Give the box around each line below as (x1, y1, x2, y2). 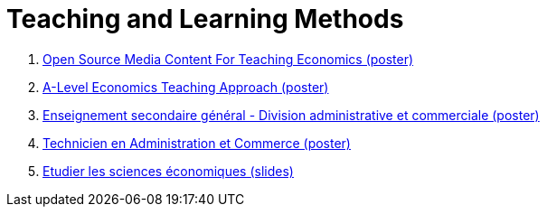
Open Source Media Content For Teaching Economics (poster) (42, 51, 414, 67)
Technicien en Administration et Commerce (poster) (42, 135, 351, 151)
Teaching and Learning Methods (6, 4, 404, 34)
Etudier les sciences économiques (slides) (42, 163, 294, 179)
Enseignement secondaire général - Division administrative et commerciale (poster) (42, 107, 540, 123)
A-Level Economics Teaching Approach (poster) (42, 79, 329, 95)
